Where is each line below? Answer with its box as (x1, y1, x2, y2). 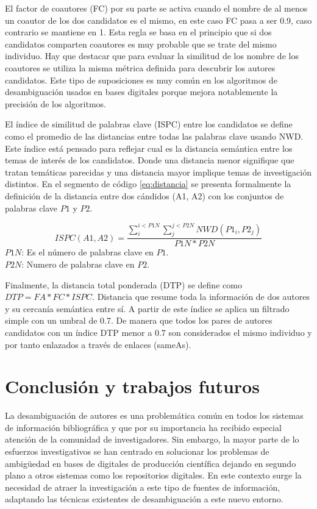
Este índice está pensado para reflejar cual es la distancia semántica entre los (5, 141, 293, 154)
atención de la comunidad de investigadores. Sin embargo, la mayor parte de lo (5, 433, 299, 446)
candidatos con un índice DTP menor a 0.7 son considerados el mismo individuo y (5, 326, 312, 338)
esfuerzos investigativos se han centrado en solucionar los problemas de (5, 445, 269, 458)
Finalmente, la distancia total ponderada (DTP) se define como (5, 278, 242, 291)
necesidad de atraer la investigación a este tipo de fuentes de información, (5, 480, 280, 493)
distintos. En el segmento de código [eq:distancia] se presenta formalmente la (5, 177, 291, 190)
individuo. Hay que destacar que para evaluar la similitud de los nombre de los (5, 49, 299, 62)
